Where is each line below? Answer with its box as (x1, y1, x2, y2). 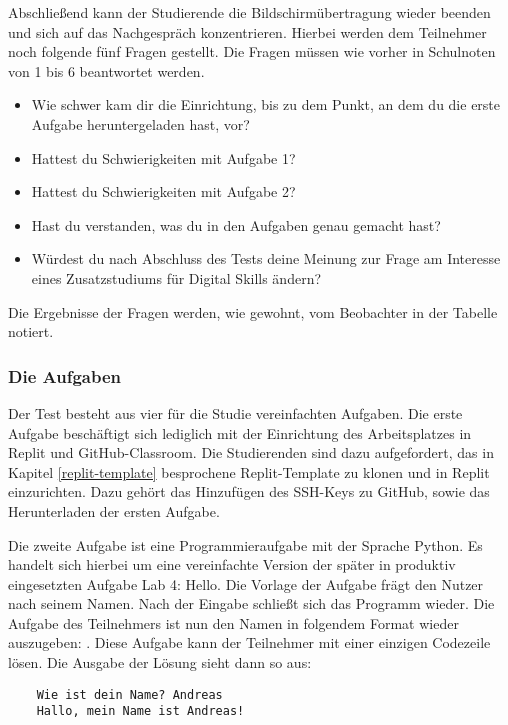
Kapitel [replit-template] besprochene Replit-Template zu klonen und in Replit (8, 461, 490, 482)
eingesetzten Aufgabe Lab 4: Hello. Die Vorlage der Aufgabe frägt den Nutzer (8, 573, 484, 594)
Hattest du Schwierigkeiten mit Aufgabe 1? (31, 147, 296, 168)
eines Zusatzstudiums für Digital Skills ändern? (31, 267, 322, 288)
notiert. (8, 321, 54, 342)
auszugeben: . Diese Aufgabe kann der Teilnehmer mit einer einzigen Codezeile (8, 632, 491, 653)
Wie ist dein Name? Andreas (36, 687, 223, 702)
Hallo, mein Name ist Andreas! (36, 704, 245, 719)
